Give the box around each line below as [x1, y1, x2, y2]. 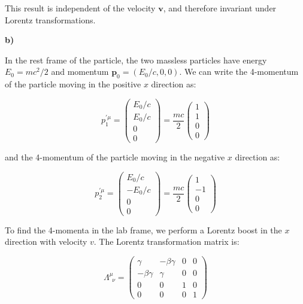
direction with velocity [5, 235, 87, 248]
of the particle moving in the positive [5, 78, 141, 90]
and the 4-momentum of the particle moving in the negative [5, 150, 225, 163]
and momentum [51, 65, 109, 78]
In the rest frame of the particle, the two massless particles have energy [5, 53, 267, 66]
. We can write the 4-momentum [179, 65, 299, 78]
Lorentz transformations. [5, 13, 96, 26]
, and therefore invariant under [163, 2, 277, 14]
